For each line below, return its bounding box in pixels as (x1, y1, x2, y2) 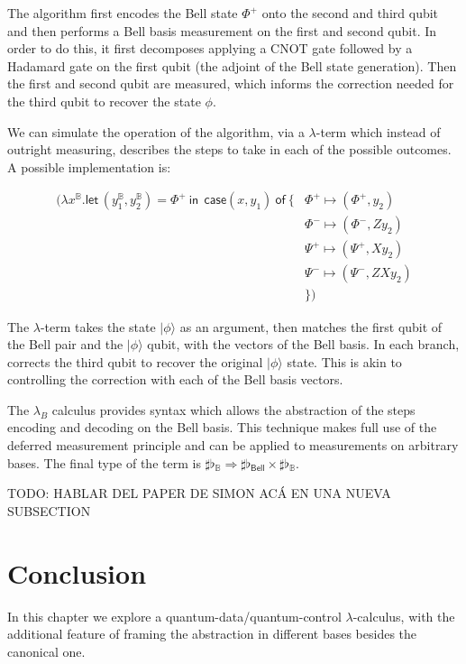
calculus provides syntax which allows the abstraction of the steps (51, 400, 416, 419)
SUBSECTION (7, 501, 91, 520)
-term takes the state (40, 317, 156, 336)
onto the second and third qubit (261, 4, 439, 22)
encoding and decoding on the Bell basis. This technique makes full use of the (7, 418, 437, 437)
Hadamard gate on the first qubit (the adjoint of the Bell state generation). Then (7, 56, 457, 75)
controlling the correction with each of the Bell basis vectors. (7, 370, 343, 389)
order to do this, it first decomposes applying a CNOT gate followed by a (7, 39, 413, 58)
